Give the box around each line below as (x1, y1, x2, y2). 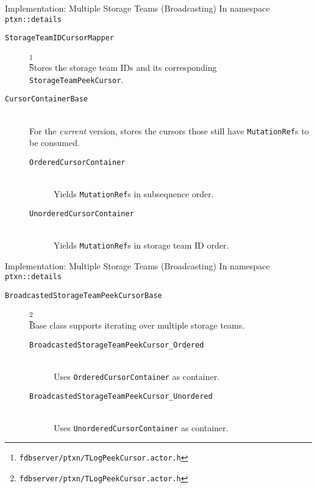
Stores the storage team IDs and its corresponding (29, 61, 217, 74)
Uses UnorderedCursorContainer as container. (54, 421, 229, 434)
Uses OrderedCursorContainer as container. (54, 370, 220, 382)
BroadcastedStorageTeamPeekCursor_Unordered (29, 391, 213, 401)
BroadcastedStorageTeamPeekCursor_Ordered (29, 340, 204, 349)
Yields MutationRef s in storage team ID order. (54, 239, 229, 252)
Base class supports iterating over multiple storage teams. (29, 319, 245, 332)
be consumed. (29, 136, 80, 149)
